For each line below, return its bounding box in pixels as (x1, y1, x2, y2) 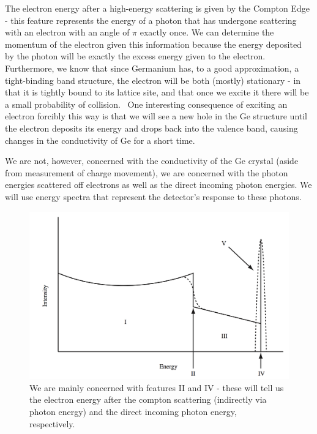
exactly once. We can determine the (140, 26, 274, 39)
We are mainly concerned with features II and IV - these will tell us (29, 381, 284, 394)
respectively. (29, 417, 75, 430)
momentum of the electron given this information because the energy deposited (5, 37, 302, 50)
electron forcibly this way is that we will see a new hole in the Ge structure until (5, 110, 308, 122)
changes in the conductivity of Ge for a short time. (5, 133, 195, 146)
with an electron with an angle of (5, 26, 130, 39)
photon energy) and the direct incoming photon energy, (29, 405, 237, 417)
